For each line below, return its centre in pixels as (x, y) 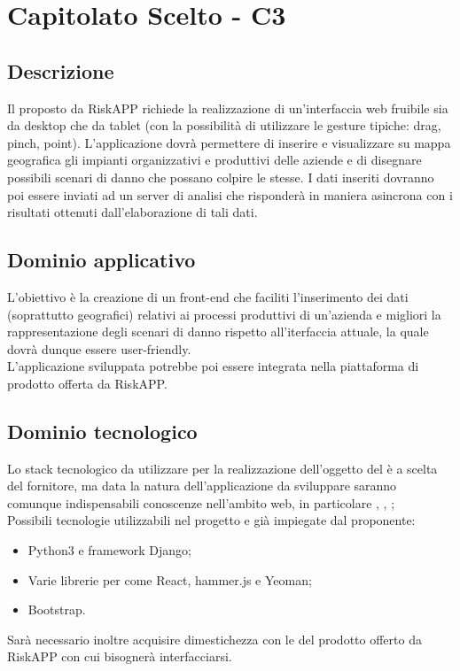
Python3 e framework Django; (109, 550)
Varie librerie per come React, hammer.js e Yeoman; (170, 579)
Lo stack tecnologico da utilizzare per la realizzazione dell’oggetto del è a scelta (222, 468)
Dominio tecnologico (102, 431)
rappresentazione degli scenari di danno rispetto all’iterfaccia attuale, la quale (218, 332)
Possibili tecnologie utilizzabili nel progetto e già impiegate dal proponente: (211, 520)
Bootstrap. (57, 609)
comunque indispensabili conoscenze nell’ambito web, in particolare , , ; (201, 502)
